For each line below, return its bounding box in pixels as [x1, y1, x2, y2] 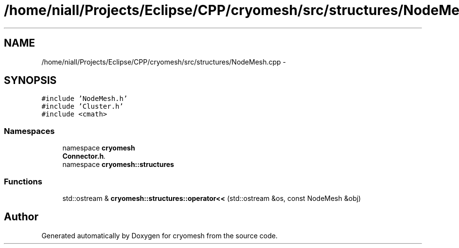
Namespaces [4, 126, 55, 136]
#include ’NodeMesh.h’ [41, 95, 128, 103]
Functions [4, 176, 42, 186]
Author [4, 211, 38, 223]
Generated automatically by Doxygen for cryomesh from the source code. [41, 231, 278, 240]
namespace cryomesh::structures [62, 160, 174, 169]
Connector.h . [62, 152, 106, 161]
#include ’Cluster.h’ [41, 102, 124, 111]
